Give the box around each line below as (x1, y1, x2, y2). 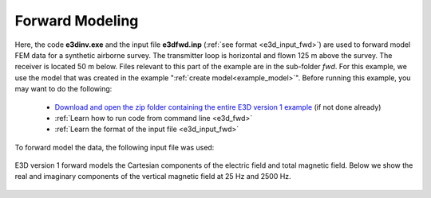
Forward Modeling (14, 12, 139, 29)
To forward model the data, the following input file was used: (14, 142, 215, 152)
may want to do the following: (14, 84, 113, 94)
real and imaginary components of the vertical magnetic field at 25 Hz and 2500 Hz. (14, 172, 291, 181)
